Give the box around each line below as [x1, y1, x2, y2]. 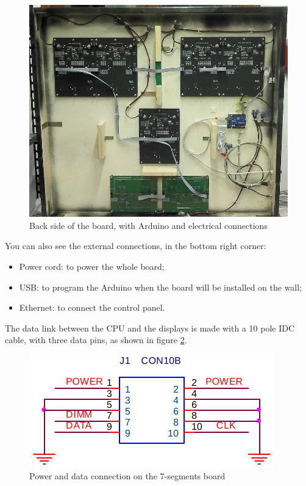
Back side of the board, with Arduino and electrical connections [29, 219, 268, 231]
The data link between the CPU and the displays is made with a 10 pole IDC [5, 321, 295, 334]
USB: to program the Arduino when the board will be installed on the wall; [19, 280, 302, 293]
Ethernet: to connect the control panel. [19, 301, 165, 314]
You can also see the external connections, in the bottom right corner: [5, 239, 266, 252]
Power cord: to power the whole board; [19, 259, 165, 272]
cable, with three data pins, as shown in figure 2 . [5, 333, 187, 346]
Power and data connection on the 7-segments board [29, 470, 226, 482]
